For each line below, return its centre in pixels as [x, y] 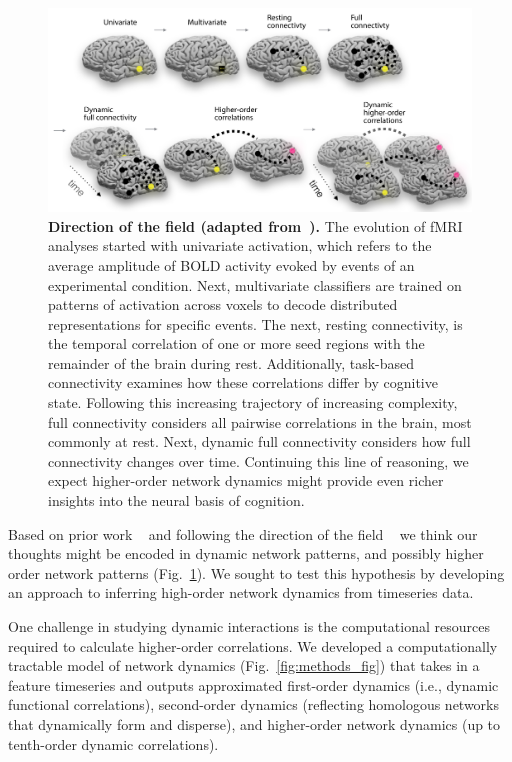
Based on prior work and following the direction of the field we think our [243, 533]
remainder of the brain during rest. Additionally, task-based [231, 362]
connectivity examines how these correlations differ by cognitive [243, 382]
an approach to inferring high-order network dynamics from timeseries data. [241, 592]
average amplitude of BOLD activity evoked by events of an [231, 264]
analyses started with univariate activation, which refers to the [240, 245]
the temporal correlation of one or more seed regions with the [236, 343]
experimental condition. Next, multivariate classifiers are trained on [255, 284]
